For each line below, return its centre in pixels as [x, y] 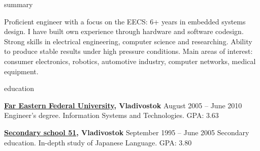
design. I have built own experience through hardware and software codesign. [124, 31]
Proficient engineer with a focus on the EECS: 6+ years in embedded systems [125, 21]
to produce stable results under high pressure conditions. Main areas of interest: [128, 51]
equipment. [21, 71]
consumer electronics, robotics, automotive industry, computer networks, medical [130, 61]
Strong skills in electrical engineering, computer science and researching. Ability [128, 41]
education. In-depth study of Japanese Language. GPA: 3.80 [98, 142]
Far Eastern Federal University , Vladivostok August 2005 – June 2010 [123, 105]
